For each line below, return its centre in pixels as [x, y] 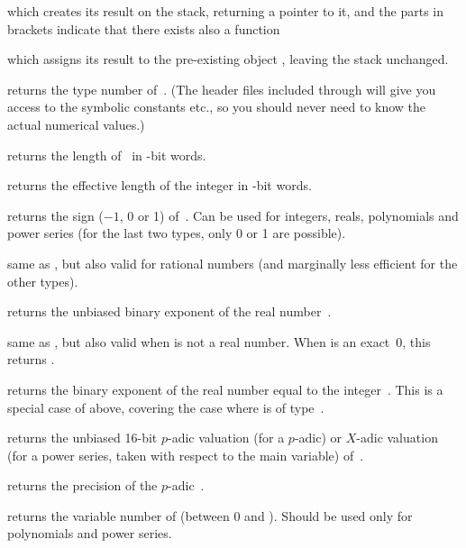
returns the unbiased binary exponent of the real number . [169, 311]
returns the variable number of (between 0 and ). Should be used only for [210, 515]
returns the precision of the [82, 485]
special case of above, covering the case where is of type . [166, 407]
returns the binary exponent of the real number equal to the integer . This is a [225, 389]
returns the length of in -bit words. [107, 155]
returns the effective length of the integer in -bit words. [160, 185]
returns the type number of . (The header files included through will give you [222, 89]
